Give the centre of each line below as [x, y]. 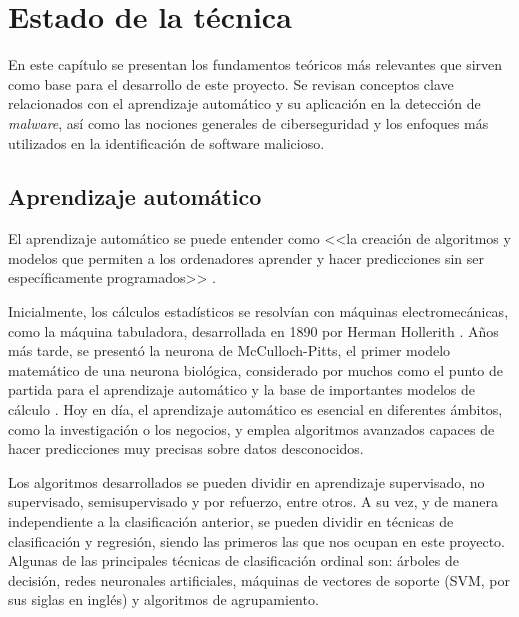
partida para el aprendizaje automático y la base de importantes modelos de [242, 389]
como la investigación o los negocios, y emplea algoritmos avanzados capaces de [251, 428]
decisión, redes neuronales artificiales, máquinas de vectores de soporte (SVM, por [259, 579]
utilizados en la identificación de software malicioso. [166, 142]
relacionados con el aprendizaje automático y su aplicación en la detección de [244, 103]
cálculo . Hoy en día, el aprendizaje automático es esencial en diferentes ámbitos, [255, 409]
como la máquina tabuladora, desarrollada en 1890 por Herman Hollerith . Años [253, 330]
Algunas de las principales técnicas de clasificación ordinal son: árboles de [233, 560]
